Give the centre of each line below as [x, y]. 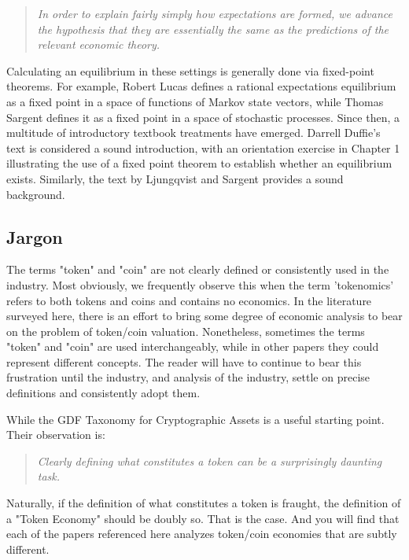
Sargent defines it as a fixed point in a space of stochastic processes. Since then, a [203, 117]
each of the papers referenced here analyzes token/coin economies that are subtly [202, 534]
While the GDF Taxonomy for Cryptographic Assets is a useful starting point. [195, 419]
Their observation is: [56, 435]
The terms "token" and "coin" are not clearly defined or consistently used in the [198, 269]
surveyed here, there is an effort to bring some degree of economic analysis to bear [204, 316]
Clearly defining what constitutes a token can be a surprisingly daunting [210, 461]
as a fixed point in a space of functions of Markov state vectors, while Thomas [195, 101]
